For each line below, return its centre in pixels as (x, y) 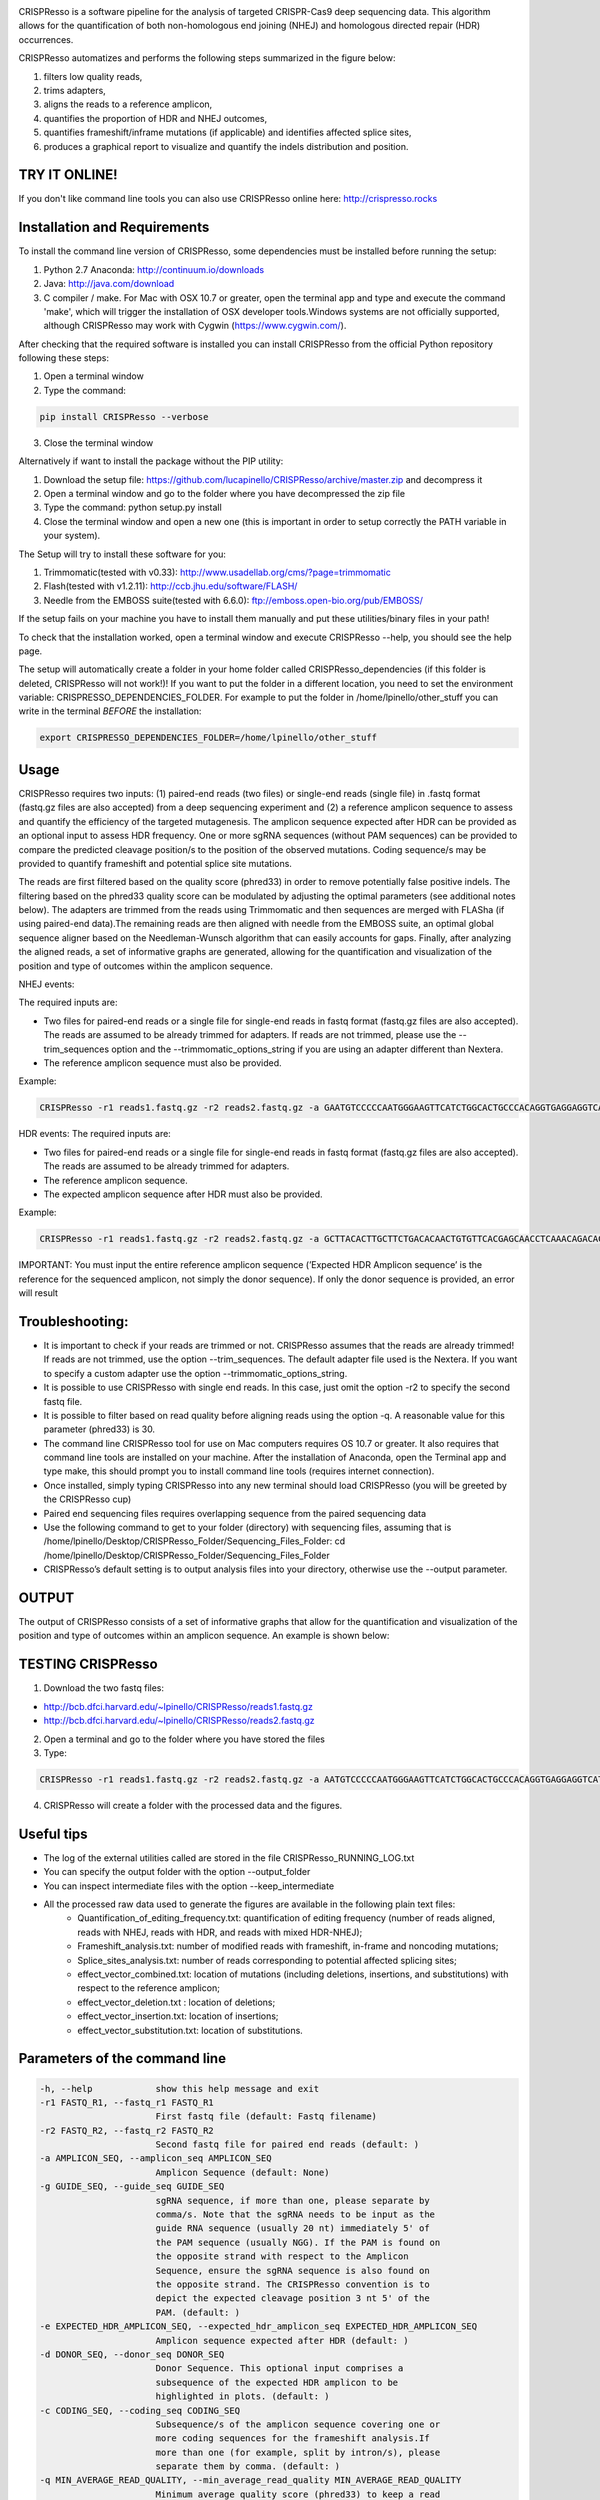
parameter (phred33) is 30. (99, 1429)
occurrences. (46, 39)
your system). (72, 536)
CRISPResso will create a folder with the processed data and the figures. (193, 1805)
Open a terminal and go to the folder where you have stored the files (184, 1739)
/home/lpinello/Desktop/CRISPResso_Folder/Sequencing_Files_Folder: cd (194, 1541)
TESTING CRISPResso (88, 1664)
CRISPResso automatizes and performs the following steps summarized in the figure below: (207, 58)
